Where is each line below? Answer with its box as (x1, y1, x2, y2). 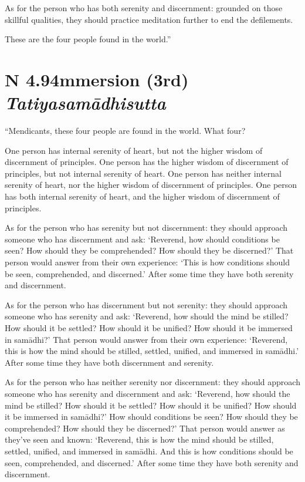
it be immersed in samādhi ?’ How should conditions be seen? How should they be (5, 410, 298, 423)
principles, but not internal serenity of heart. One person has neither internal (5, 167, 282, 179)
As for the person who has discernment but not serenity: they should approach (5, 298, 288, 311)
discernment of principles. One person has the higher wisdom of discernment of (5, 156, 289, 168)
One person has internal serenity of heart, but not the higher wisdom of (5, 144, 263, 156)
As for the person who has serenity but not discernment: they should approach (5, 221, 288, 234)
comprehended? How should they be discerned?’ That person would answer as (5, 422, 285, 434)
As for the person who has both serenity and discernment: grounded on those (5, 2, 283, 14)
